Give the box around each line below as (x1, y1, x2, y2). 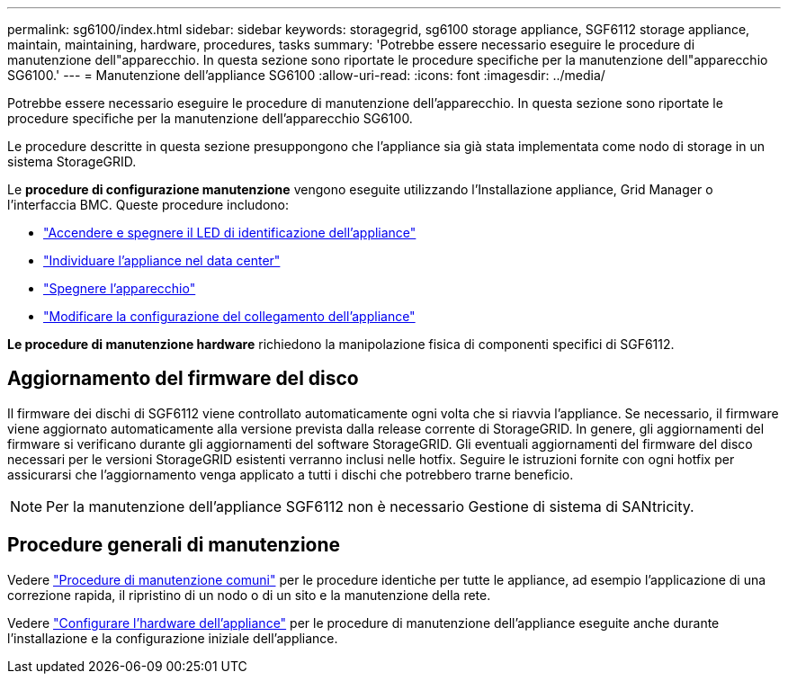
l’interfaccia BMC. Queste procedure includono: (7, 197, 290, 212)
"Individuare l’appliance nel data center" (43, 253, 281, 268)
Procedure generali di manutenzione (7, 533, 341, 557)
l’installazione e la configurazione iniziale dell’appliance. (7, 630, 338, 646)
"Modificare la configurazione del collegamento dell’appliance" (43, 309, 416, 324)
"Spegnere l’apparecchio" (43, 281, 196, 296)
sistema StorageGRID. (7, 154, 137, 169)
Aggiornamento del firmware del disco (7, 367, 359, 390)
